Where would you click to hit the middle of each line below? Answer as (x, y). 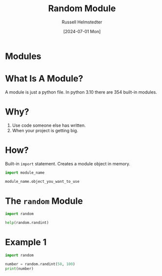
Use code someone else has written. (49, 125)
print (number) (20, 269)
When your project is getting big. (45, 130)
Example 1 (26, 242)
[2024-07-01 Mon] (82, 31)
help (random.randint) (27, 223)
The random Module (44, 201)
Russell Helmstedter (82, 22)
